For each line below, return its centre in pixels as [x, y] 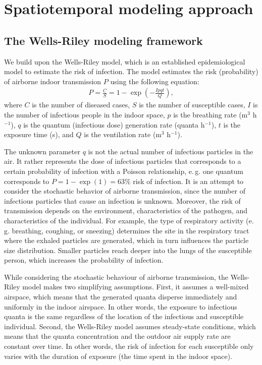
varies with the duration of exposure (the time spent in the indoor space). [118, 356]
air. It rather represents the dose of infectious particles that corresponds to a [123, 161]
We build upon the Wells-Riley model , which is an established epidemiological [125, 61]
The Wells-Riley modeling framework [103, 40]
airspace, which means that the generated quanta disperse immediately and [121, 297]
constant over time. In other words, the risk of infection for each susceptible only [129, 346]
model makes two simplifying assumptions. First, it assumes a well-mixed [136, 287]
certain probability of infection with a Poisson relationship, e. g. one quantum [124, 171]
